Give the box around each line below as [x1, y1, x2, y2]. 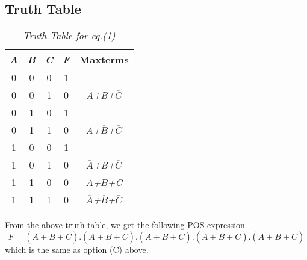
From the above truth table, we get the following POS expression [5, 218, 245, 231]
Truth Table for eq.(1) [23, 28, 116, 43]
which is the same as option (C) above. [5, 243, 149, 255]
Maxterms [79, 52, 129, 67]
